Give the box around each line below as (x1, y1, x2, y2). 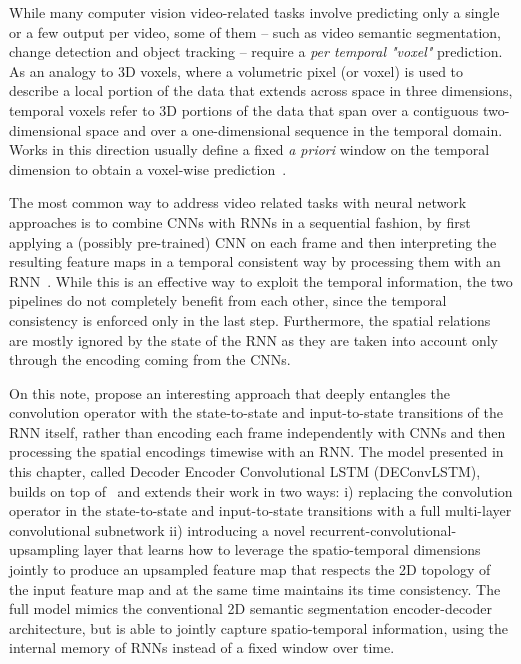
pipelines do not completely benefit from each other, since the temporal (9, 290, 447, 311)
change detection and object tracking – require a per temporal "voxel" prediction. (9, 41, 503, 62)
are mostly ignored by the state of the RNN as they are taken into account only (9, 329, 498, 350)
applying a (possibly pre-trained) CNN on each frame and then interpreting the (9, 231, 497, 252)
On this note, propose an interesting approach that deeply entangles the (9, 382, 451, 403)
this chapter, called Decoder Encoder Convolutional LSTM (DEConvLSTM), (9, 461, 481, 482)
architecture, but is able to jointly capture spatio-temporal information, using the (9, 617, 509, 638)
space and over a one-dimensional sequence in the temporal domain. (86, 119, 503, 140)
